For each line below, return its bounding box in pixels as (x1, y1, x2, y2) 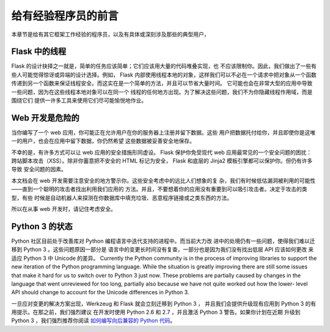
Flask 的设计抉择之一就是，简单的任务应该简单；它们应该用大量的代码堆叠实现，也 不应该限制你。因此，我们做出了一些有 (11, 62, 317, 70)
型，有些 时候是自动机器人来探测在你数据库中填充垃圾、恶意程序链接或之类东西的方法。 (11, 194, 232, 201)
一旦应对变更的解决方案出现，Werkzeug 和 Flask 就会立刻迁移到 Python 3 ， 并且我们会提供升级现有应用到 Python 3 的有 (11, 300, 317, 307)
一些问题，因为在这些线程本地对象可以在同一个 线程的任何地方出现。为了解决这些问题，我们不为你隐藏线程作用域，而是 (11, 88, 313, 95)
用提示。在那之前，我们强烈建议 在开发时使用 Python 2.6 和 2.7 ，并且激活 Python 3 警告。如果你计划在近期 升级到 (11, 309, 301, 316)
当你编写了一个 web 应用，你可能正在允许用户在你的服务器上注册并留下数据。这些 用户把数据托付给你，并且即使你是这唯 (11, 128, 316, 136)
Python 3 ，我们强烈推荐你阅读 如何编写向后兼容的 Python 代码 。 (11, 317, 176, 324)
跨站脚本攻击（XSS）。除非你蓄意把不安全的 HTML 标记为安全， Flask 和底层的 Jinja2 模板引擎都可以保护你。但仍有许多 (11, 157, 313, 164)
